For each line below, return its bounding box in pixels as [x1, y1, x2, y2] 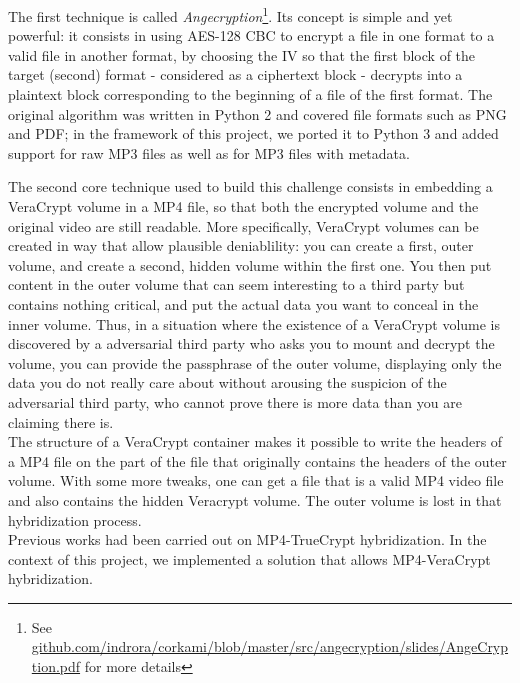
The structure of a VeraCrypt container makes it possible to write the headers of [8, 431, 503, 452]
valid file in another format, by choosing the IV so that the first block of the [8, 44, 476, 65]
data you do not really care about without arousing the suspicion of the [8, 372, 447, 393]
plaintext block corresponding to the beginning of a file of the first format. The [8, 84, 493, 105]
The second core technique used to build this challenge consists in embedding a [8, 176, 493, 197]
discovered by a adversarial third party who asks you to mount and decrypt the [8, 333, 495, 354]
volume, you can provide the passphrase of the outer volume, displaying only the [8, 352, 502, 373]
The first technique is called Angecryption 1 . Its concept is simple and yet [8, 3, 453, 26]
